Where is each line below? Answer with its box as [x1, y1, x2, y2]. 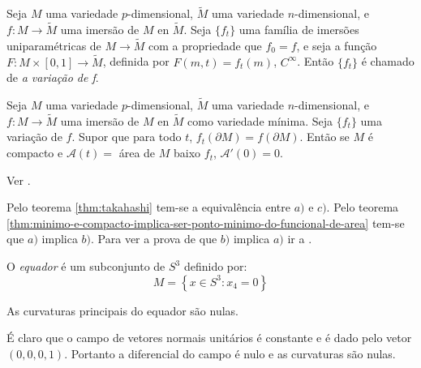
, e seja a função [296, 36, 377, 53]
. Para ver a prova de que [91, 230, 217, 247]
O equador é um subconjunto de [6, 258, 165, 275]
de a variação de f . [6, 69, 99, 86]
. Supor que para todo [71, 128, 182, 145]
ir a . [287, 230, 312, 247]
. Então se [299, 128, 350, 145]
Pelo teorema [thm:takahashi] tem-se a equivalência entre [6, 199, 291, 216]
